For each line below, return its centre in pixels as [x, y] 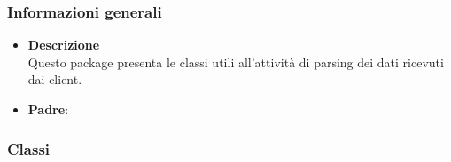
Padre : [48, 109]
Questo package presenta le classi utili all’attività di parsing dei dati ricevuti [236, 62]
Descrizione [64, 45]
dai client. [55, 79]
